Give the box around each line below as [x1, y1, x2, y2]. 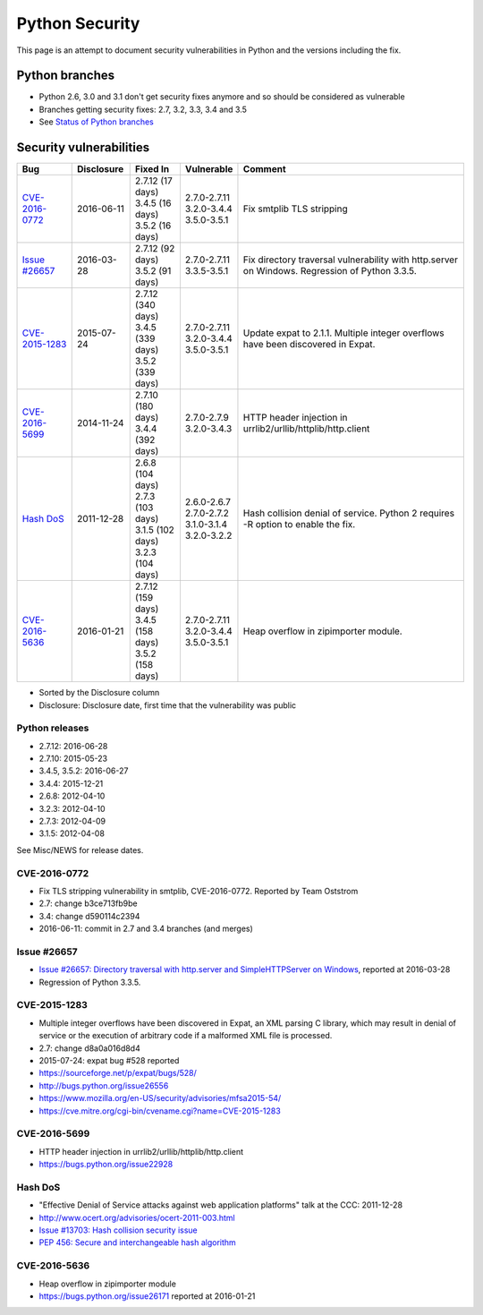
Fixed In [134, 163, 170, 175]
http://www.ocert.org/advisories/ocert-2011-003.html [38, 1212, 236, 1223]
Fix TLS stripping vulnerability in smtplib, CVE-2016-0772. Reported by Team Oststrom [38, 885, 359, 896]
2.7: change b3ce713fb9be [38, 898, 138, 909]
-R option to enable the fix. [242, 518, 356, 531]
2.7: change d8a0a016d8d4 [38, 1043, 140, 1054]
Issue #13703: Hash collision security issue [38, 1225, 198, 1235]
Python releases [16, 722, 89, 734]
